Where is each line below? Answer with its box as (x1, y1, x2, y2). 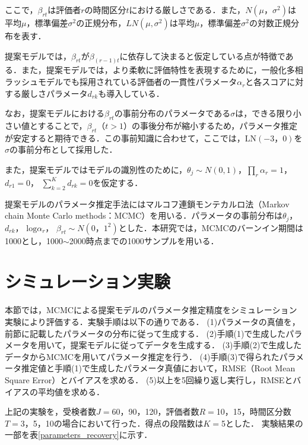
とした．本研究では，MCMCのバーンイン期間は (118, 221, 303, 233)
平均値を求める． (37, 385, 104, 397)
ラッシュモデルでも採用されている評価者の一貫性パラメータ (5, 75, 237, 88)
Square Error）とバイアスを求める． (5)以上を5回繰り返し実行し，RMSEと (5, 373, 293, 386)
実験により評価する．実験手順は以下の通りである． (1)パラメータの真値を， (5, 315, 300, 327)
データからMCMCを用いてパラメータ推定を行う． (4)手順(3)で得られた (5, 350, 280, 362)
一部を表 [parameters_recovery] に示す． (5, 428, 153, 441)
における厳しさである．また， (129, 4, 246, 15)
